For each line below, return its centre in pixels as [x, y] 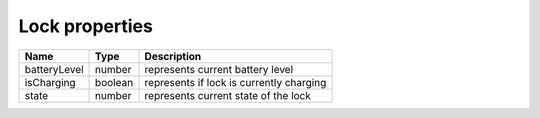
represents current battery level [219, 69]
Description [173, 56]
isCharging [50, 82]
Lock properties [86, 26]
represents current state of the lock [228, 95]
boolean [114, 82]
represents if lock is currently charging [235, 82]
